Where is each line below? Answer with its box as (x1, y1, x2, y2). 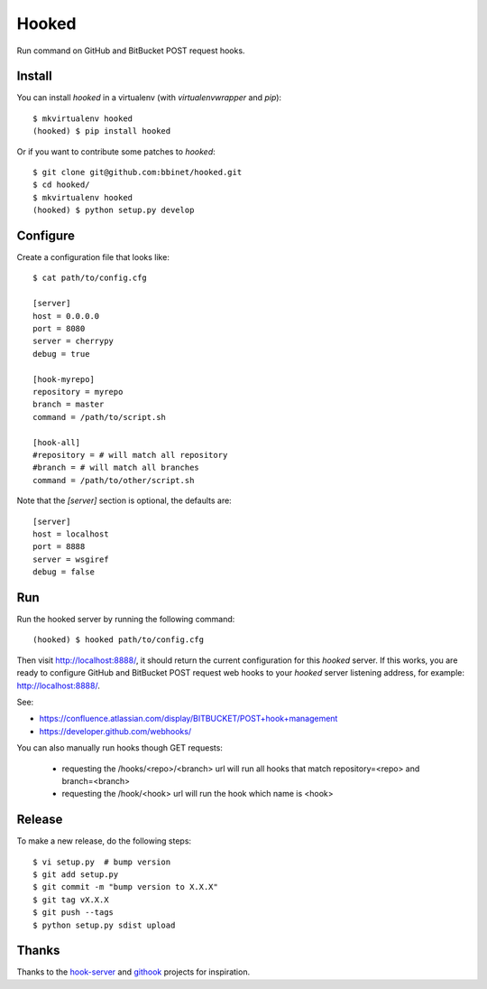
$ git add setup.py (32, 869, 119, 880)
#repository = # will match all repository (32, 450, 228, 460)
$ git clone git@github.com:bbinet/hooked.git (32, 167, 243, 178)
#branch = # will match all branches (32, 462, 200, 473)
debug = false (32, 567, 95, 577)
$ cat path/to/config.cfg (32, 273, 148, 284)
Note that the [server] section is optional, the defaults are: (16, 495, 232, 506)
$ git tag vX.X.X (32, 894, 109, 905)
